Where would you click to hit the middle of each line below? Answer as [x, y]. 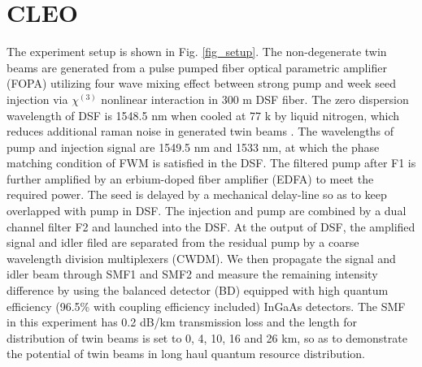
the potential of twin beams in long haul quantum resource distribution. [186, 354]
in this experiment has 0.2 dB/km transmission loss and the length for [182, 322]
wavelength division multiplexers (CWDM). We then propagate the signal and [201, 258]
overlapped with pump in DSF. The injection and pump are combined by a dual [207, 211]
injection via [37, 99]
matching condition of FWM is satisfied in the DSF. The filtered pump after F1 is [211, 163]
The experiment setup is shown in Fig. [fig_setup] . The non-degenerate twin [197, 52]
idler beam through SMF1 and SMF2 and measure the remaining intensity [192, 274]
